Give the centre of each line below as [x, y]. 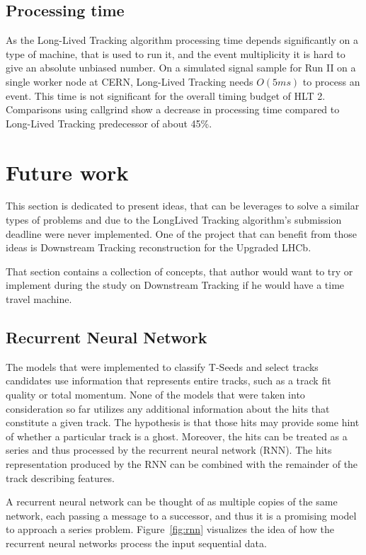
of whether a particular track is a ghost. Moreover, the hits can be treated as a [177, 436]
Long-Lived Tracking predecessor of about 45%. [109, 123]
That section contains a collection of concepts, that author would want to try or [179, 271]
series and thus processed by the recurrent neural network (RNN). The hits [169, 450]
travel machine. [39, 299]
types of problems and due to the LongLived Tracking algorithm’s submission [174, 220]
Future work [67, 172]
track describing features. [60, 477]
